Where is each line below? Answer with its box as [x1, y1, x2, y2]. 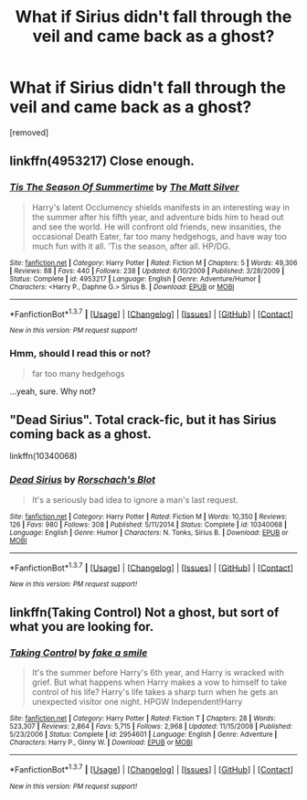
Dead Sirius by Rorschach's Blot [9, 474, 156, 486]
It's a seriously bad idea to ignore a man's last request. [31, 494, 239, 505]
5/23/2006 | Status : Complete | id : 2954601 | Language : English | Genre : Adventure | [9, 730, 278, 740]
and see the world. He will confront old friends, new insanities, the [31, 221, 281, 232]
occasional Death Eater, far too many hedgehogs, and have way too [31, 230, 288, 241]
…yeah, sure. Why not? [9, 386, 97, 397]
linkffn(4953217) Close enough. [9, 154, 195, 169]
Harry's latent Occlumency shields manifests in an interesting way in [31, 201, 290, 212]
